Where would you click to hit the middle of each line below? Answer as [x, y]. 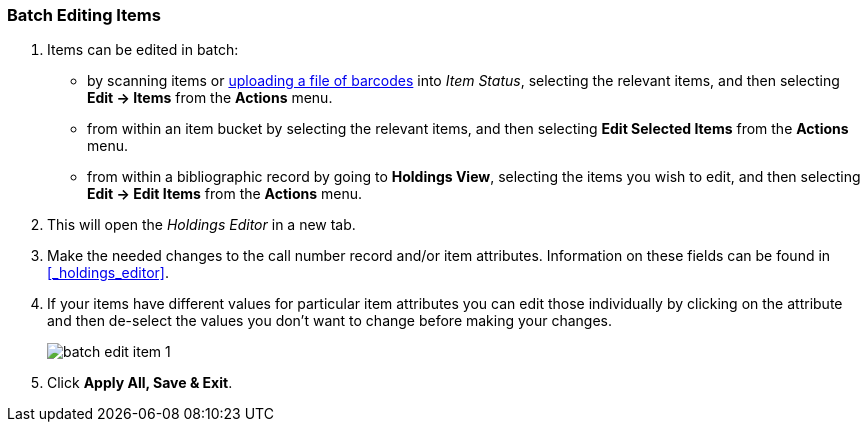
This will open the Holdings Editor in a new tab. [201, 225]
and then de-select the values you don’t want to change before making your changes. [330, 321]
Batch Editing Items [84, 15]
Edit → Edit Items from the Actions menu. [224, 194]
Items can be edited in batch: [143, 50]
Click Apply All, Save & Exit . [140, 383]
